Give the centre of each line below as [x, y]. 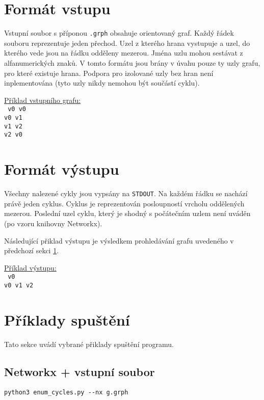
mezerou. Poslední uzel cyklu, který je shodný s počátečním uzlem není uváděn [127, 213]
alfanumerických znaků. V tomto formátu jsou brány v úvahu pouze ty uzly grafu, [132, 62]
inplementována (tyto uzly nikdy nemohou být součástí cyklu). [102, 83]
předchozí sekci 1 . [32, 250]
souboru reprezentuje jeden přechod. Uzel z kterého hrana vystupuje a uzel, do [127, 43]
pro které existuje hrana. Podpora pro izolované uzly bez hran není [109, 73]
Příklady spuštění [67, 319]
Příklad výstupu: [30, 267]
